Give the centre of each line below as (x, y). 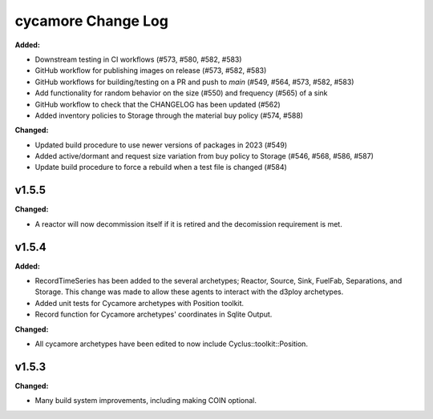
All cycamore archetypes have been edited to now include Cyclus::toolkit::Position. (172, 344)
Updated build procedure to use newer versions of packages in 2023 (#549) (161, 145)
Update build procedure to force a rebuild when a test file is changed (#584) (161, 167)
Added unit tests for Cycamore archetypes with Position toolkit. (140, 303)
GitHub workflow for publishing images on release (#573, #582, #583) (151, 71)
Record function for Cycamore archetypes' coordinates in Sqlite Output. (154, 314)
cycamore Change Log (91, 21)
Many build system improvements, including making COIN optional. (146, 401)
